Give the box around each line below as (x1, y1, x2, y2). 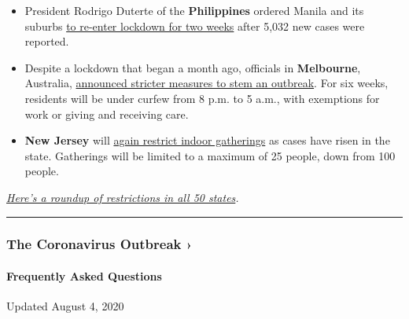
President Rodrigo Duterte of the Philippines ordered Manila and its (24, 2, 364, 18)
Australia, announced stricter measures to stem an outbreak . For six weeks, (24, 75, 389, 91)
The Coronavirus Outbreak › (6, 234, 193, 254)
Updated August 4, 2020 (6, 298, 124, 314)
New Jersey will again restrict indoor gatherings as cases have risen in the (24, 132, 390, 148)
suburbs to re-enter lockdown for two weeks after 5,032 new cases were (24, 17, 365, 34)
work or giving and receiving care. (24, 105, 189, 122)
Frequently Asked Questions (6, 267, 162, 284)
